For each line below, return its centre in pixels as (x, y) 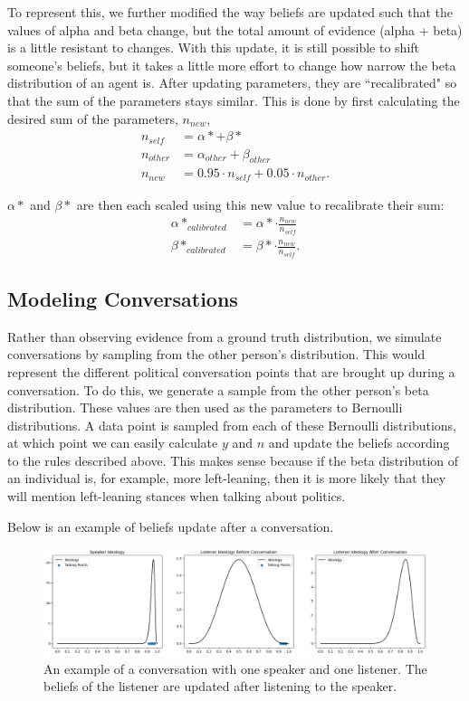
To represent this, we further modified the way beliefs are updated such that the (230, 12)
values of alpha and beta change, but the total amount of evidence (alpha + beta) (235, 29)
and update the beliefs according (359, 443)
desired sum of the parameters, (93, 118)
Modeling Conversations (123, 298)
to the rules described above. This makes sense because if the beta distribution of (233, 460)
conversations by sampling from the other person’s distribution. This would (216, 354)
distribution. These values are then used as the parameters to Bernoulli (205, 407)
